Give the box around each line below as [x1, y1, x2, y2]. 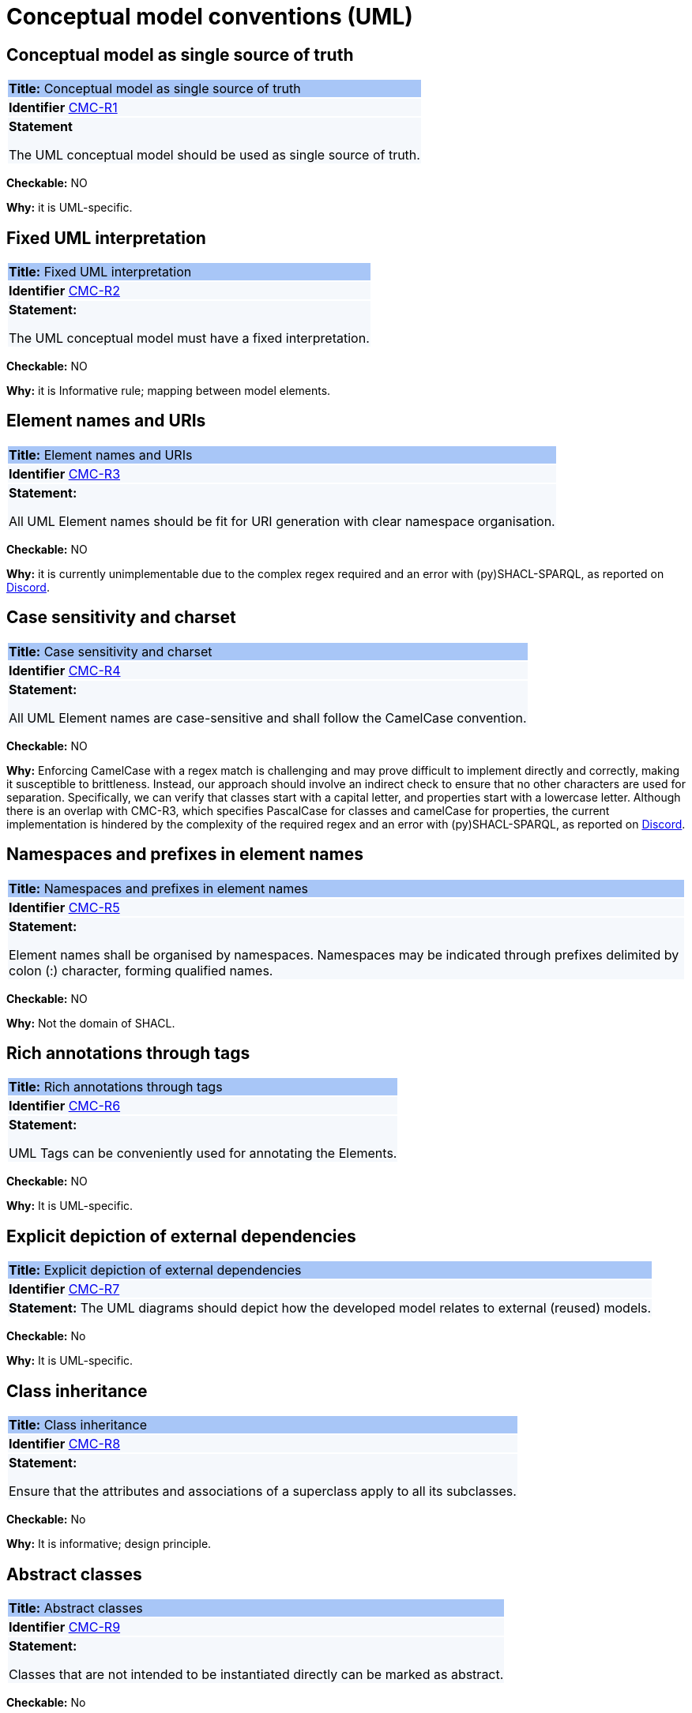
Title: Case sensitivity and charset [9, 643, 212, 659]
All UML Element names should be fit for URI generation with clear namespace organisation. [9, 513, 555, 529]
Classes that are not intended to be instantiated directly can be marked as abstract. [9, 1666, 504, 1682]
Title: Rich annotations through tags [9, 1079, 223, 1095]
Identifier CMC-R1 [9, 100, 118, 116]
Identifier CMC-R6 [9, 1098, 121, 1114]
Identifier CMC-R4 [9, 662, 121, 678]
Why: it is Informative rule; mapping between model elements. [6, 384, 331, 398]
